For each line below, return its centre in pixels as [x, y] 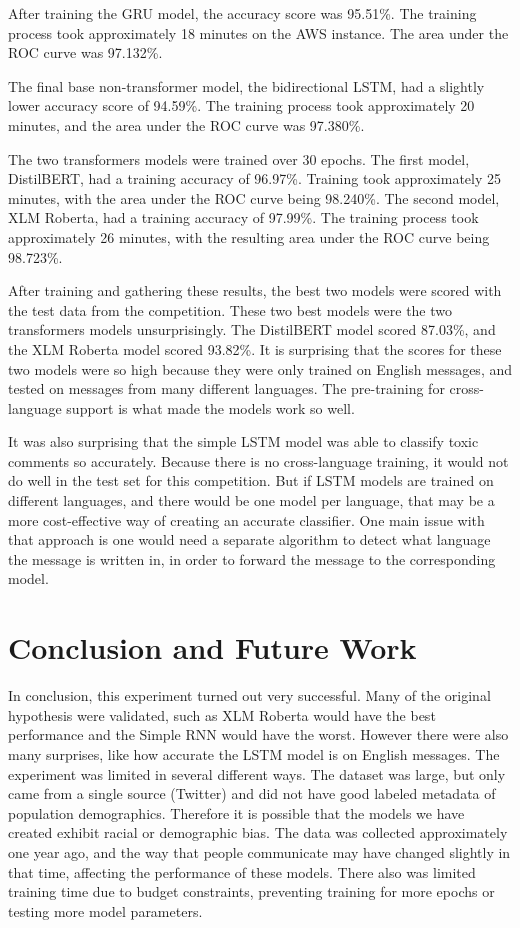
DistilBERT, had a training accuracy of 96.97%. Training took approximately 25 [255, 178]
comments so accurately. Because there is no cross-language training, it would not [258, 460]
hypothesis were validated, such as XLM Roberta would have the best [222, 714]
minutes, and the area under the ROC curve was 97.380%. [186, 124]
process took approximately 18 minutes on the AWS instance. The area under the [258, 32]
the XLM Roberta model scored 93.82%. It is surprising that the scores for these [255, 348]
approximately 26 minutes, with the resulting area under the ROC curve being [249, 236]
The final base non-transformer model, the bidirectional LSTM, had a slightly [246, 85]
